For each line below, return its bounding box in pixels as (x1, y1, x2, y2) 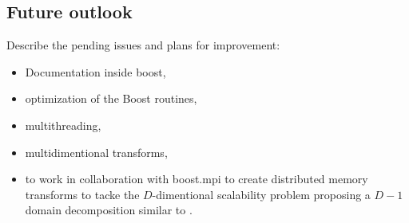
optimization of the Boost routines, (25, 90, 197, 107)
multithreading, (25, 116, 101, 133)
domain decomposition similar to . (25, 201, 193, 218)
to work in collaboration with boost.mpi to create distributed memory (25, 170, 368, 187)
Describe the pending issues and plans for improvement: (6, 37, 280, 53)
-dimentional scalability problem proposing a (152, 186, 371, 202)
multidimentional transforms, (25, 143, 168, 160)
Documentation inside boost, (25, 63, 166, 80)
